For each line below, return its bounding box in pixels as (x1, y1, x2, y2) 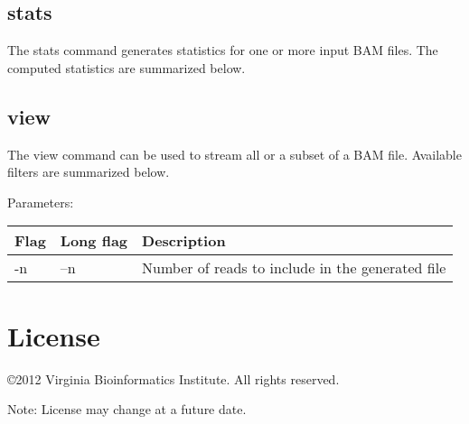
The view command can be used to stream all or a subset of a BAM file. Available (7, 144, 462, 163)
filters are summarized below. (7, 162, 170, 181)
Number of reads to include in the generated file (142, 257, 446, 279)
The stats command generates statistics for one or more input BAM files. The (7, 41, 438, 60)
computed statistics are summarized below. (7, 58, 246, 77)
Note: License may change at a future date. (7, 400, 247, 419)
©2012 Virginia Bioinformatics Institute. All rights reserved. (7, 369, 340, 388)
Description (142, 230, 226, 252)
